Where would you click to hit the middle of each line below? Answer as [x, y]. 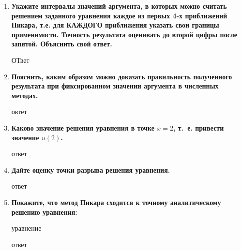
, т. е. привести [199, 127]
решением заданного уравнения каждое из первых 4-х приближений [119, 15]
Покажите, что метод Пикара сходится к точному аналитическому [116, 202]
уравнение [26, 228]
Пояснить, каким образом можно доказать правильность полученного [122, 76]
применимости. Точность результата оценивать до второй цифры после [124, 34]
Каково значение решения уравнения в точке [83, 127]
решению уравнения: [44, 212]
